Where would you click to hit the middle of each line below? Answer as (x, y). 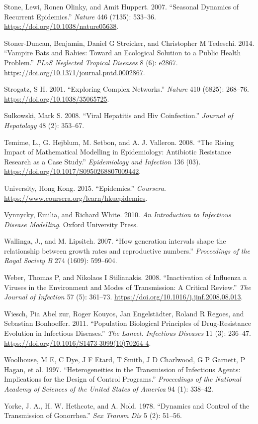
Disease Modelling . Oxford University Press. (71, 224)
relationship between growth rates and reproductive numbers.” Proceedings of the (127, 250)
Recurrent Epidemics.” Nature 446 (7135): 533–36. (80, 16)
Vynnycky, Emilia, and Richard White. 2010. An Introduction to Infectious (118, 214)
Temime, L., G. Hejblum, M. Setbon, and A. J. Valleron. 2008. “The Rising (119, 142)
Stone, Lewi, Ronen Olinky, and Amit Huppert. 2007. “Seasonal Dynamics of (122, 6)
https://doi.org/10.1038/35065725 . (57, 98)
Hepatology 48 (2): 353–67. (44, 125)
